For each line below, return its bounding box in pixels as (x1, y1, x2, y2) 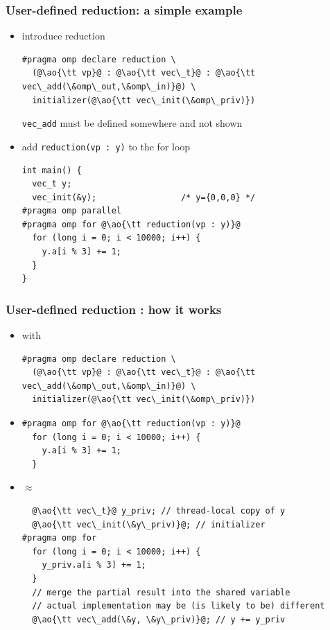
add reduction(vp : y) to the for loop (21, 139, 191, 153)
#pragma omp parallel (21, 206, 121, 216)
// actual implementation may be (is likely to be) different (32, 601, 325, 611)
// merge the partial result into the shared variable (32, 587, 290, 597)
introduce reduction (21, 28, 105, 43)
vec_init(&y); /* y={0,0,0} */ (32, 192, 256, 202)
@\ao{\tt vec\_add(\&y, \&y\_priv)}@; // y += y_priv (32, 614, 286, 624)
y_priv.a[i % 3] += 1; (42, 560, 146, 570)
